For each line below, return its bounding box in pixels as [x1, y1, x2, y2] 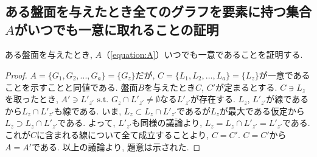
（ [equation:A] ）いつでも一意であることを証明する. [102, 48, 303, 61]
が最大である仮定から [219, 104, 305, 117]
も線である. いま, [54, 104, 122, 117]
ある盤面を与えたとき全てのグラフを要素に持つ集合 [5, 2, 312, 21]
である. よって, [57, 116, 116, 129]
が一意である [259, 68, 310, 81]
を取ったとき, [5, 92, 58, 105]
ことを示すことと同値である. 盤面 [5, 80, 138, 93]
